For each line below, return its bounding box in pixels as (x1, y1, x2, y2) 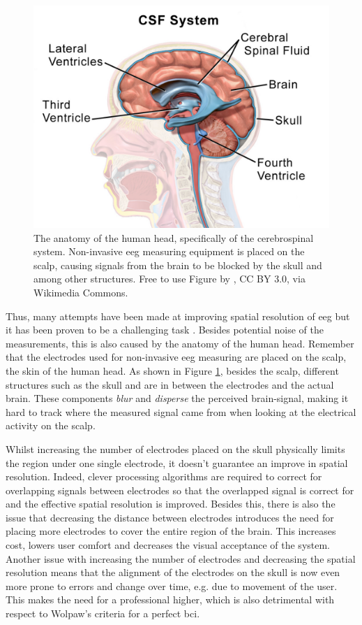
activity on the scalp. (6, 418, 96, 433)
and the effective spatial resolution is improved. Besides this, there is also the (6, 496, 335, 511)
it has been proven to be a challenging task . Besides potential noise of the (6, 322, 324, 337)
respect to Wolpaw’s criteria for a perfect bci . (6, 606, 200, 621)
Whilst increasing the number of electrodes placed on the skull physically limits (6, 441, 345, 456)
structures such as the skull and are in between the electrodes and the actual (6, 377, 334, 391)
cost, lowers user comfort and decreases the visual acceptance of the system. (6, 538, 331, 552)
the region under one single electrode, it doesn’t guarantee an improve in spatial (6, 455, 348, 470)
